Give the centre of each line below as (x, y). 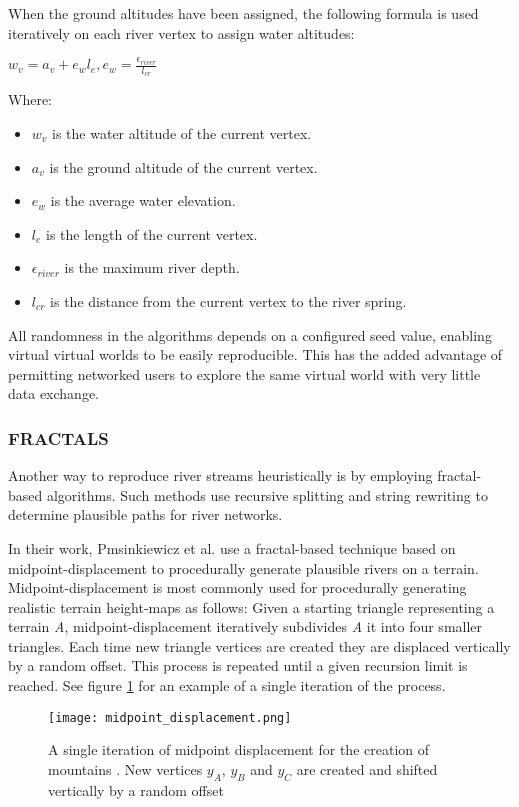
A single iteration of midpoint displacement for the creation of (239, 749)
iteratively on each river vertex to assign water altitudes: (181, 32)
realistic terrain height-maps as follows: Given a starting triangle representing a (251, 606)
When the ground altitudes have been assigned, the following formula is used (243, 13)
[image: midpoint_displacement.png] (170, 717)
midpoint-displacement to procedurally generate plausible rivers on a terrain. (243, 567)
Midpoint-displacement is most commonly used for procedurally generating (237, 587)
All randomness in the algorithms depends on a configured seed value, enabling (250, 334)
